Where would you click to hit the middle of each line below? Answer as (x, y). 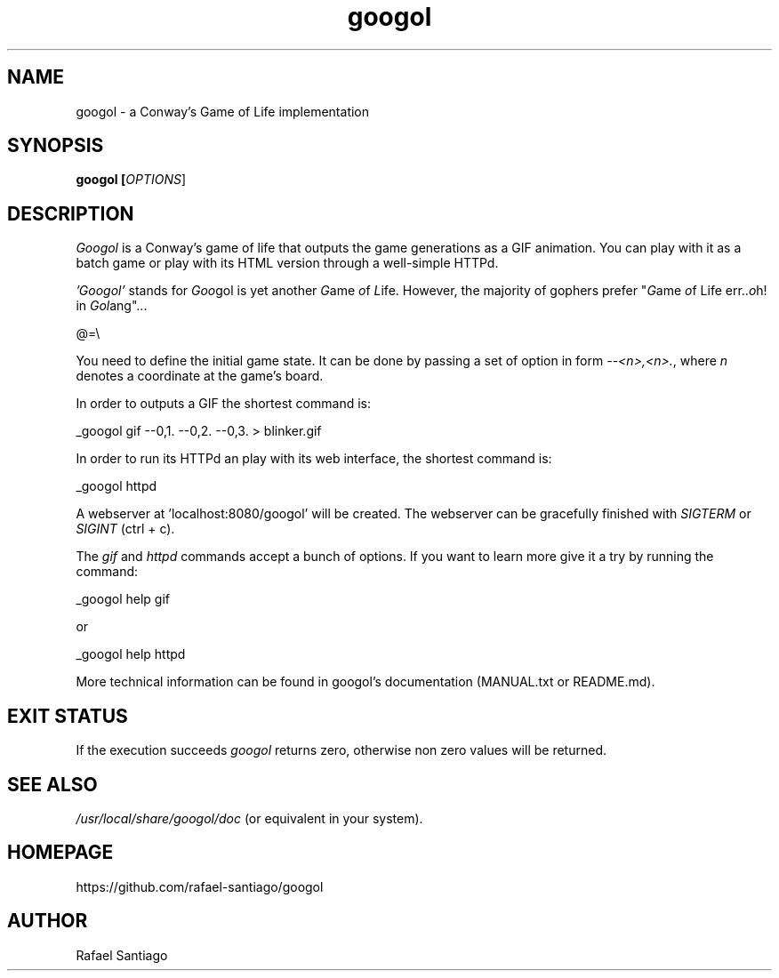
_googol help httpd (131, 654)
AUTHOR (48, 921)
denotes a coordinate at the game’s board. (200, 376)
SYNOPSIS (56, 146)
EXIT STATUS (68, 716)
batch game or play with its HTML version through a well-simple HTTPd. (287, 263)
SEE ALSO (52, 784)
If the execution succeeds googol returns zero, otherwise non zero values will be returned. (341, 750)
